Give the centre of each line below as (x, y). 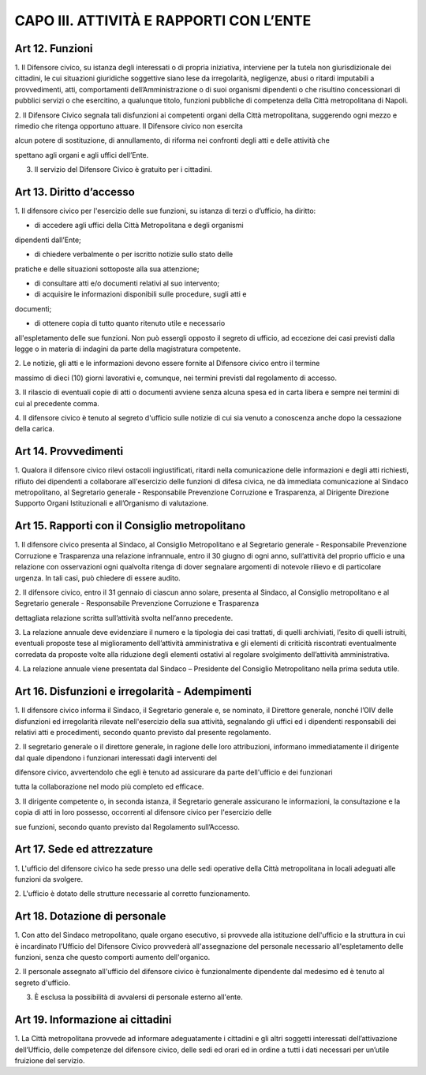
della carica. (35, 429)
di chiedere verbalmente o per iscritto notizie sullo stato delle (134, 254)
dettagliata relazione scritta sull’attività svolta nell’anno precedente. (124, 618)
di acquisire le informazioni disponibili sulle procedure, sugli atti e (140, 294)
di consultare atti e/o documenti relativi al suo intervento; (127, 283)
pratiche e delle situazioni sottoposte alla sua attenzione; (107, 269)
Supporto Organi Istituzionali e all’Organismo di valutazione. (112, 503)
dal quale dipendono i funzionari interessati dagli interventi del (116, 758)
